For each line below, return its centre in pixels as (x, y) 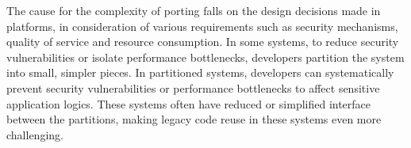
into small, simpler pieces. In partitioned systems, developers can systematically (200, 72)
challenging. (35, 134)
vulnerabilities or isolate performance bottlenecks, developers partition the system (205, 57)
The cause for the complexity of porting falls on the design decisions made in (194, 10)
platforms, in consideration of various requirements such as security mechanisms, (202, 26)
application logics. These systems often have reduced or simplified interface (189, 103)
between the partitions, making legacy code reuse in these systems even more (194, 119)
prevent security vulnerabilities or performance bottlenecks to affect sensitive (193, 87)
